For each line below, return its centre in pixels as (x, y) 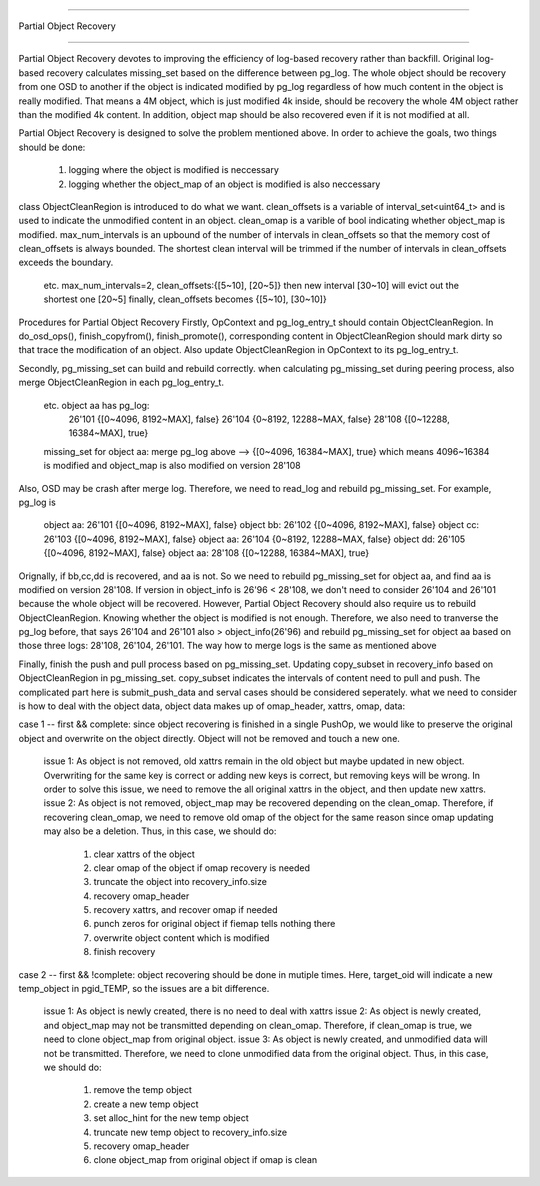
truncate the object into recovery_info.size (180, 882)
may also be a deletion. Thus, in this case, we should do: (160, 831)
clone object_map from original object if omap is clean (205, 1160)
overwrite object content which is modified (181, 937)
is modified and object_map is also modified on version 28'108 (172, 466)
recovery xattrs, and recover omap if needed (186, 910)
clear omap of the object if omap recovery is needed (201, 867)
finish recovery (124, 952)
